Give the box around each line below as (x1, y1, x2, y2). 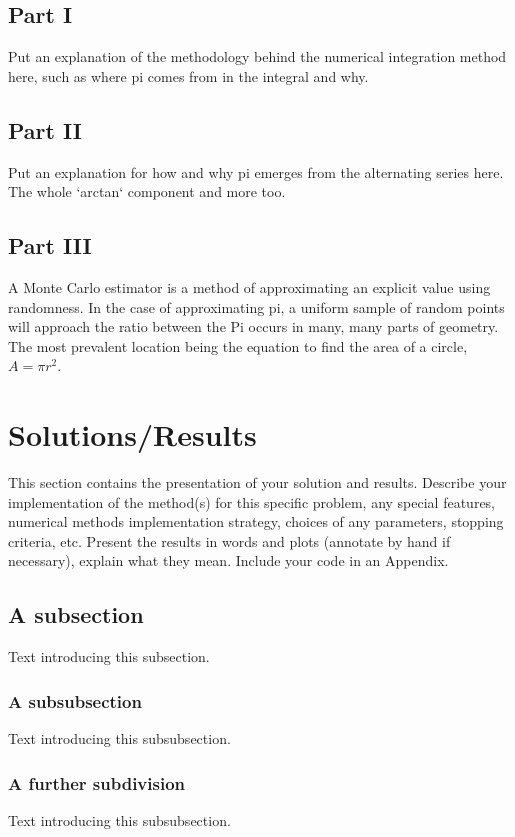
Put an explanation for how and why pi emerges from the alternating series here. (8, 161, 504, 182)
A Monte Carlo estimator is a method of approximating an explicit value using (8, 276, 491, 297)
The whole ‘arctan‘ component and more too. (8, 181, 286, 202)
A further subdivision (8, 770, 186, 795)
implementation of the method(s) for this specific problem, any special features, (8, 491, 496, 512)
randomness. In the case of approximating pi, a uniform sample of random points (8, 296, 505, 317)
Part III (8, 230, 92, 261)
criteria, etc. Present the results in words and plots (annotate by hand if (8, 530, 451, 551)
